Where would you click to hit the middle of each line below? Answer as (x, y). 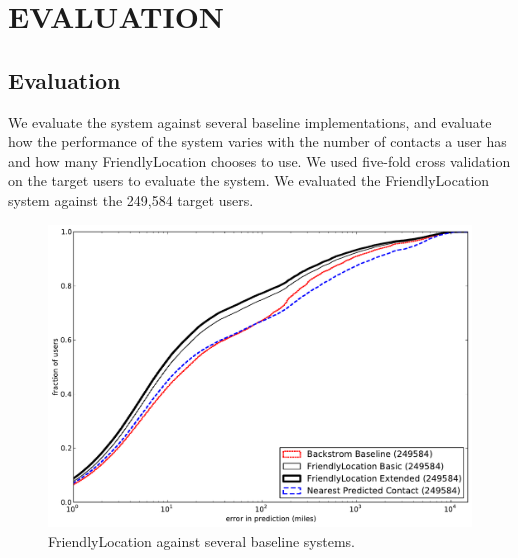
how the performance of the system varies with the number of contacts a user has (257, 141)
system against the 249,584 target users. (131, 199)
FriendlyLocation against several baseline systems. (201, 540)
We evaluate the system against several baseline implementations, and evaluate (250, 121)
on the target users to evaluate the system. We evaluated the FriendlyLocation (249, 180)
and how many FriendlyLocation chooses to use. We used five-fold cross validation (259, 160)
